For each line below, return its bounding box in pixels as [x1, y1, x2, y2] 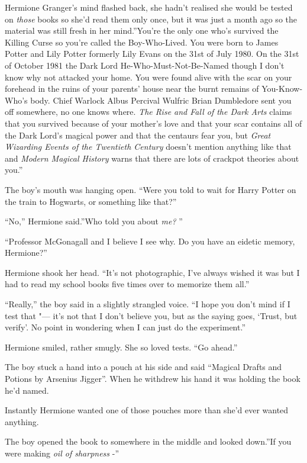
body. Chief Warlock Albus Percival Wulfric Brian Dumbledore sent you [30, 94, 292, 106]
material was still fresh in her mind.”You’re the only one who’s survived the [5, 24, 279, 37]
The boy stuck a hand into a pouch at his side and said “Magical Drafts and [5, 361, 282, 373]
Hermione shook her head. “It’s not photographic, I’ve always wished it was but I [5, 266, 300, 278]
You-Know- [261, 82, 303, 95]
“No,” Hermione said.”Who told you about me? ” [5, 215, 183, 227]
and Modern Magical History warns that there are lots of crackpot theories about [5, 152, 299, 164]
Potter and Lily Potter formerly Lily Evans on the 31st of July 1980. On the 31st [5, 47, 299, 60]
